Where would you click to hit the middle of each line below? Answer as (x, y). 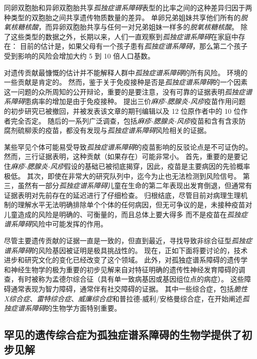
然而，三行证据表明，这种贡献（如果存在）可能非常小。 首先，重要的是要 (122, 156)
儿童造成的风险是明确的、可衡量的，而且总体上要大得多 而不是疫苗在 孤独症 (126, 214)
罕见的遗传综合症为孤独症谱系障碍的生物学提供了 (123, 335)
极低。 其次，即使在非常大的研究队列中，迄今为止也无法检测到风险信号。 (122, 176)
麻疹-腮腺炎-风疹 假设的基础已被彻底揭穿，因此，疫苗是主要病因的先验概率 (131, 166)
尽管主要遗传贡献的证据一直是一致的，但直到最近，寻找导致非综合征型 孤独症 (128, 241)
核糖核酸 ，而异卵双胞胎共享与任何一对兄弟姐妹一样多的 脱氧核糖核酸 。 (124, 27)
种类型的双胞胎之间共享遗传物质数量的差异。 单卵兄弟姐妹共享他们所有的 (122, 17)
